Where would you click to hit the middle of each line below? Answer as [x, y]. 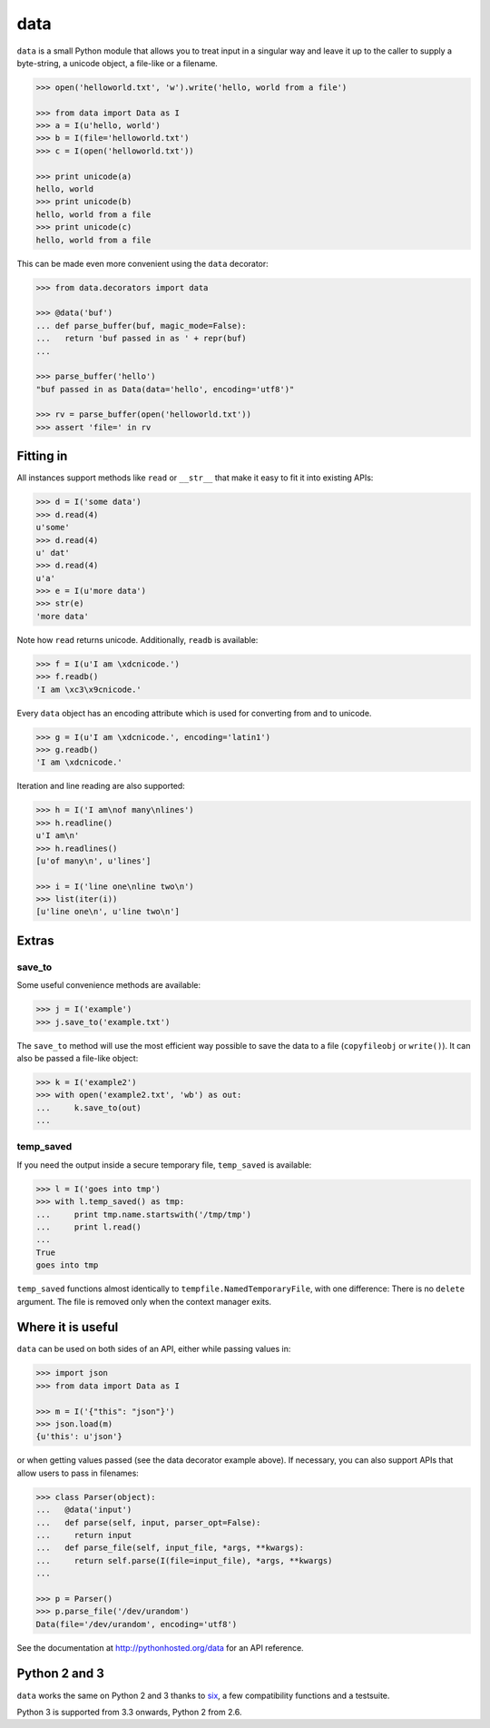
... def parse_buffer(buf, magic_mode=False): [141, 326]
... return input [84, 1535]
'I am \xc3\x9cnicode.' [89, 689]
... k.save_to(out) [89, 1107]
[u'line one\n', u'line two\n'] [108, 912]
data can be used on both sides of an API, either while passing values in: [154, 1349]
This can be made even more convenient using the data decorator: [143, 263]
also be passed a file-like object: [78, 1058]
